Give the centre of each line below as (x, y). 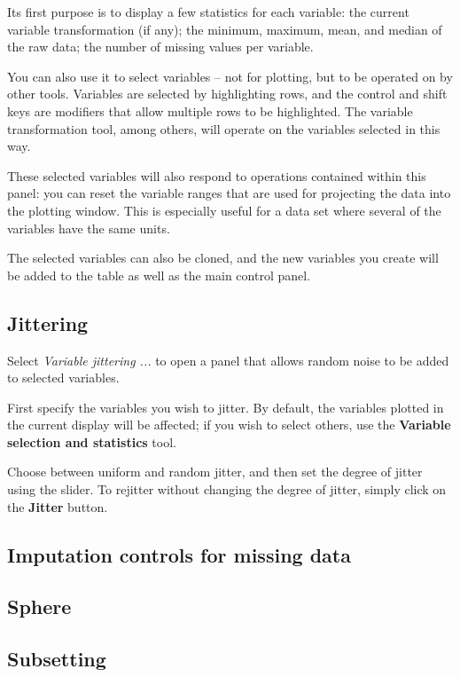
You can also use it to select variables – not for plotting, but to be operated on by (230, 76)
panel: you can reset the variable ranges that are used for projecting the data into (229, 193)
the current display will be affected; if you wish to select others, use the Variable (229, 425)
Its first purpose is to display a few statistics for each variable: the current (208, 12)
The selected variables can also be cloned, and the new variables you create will (223, 258)
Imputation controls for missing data (179, 554)
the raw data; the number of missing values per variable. (160, 47)
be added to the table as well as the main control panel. (159, 275)
